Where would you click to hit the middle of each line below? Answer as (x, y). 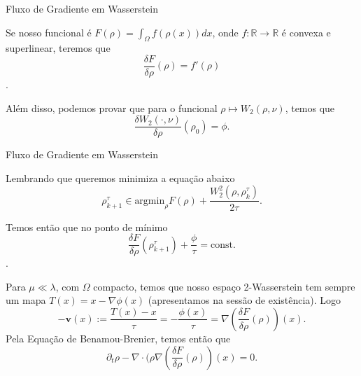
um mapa (26, 300)
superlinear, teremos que (58, 48)
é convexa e (306, 32)
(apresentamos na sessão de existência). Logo (245, 300)
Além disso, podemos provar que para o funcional (112, 107)
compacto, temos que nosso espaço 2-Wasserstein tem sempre (224, 286)
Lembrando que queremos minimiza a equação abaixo (120, 177)
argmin (150, 201)
